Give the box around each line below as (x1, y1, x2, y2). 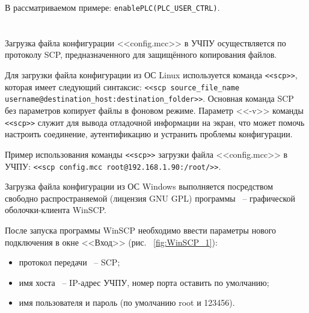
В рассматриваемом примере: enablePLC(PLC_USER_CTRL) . (5, 1, 220, 13)
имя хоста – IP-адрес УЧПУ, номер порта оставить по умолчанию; (19, 276, 269, 288)
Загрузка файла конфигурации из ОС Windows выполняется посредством (5, 180, 274, 193)
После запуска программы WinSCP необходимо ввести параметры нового (5, 223, 277, 236)
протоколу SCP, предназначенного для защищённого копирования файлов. (5, 48, 277, 61)
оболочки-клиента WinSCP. (5, 203, 106, 216)
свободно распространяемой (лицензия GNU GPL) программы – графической (5, 191, 295, 204)
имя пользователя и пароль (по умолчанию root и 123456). (19, 296, 235, 309)
